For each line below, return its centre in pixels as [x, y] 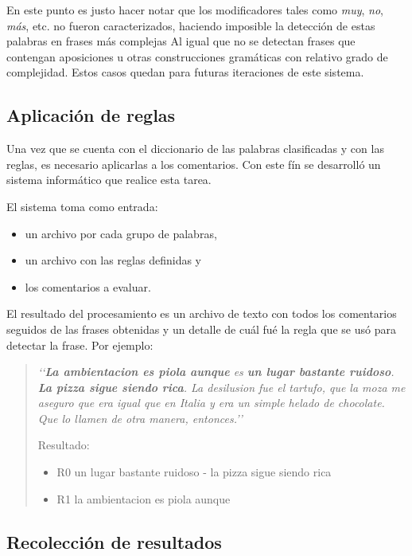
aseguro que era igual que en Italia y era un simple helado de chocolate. [211, 403]
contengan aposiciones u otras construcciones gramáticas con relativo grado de [197, 56]
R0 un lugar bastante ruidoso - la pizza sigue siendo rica [194, 472]
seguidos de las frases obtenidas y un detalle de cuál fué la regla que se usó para [201, 329]
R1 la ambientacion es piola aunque [144, 498]
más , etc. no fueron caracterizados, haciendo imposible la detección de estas [191, 25]
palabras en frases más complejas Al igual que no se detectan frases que [181, 41]
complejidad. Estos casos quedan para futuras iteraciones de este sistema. [185, 72]
